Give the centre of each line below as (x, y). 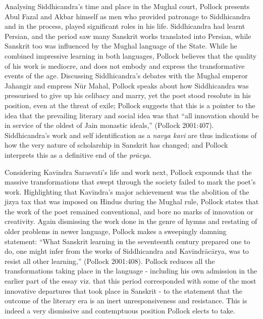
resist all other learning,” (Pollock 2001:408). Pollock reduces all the (110, 261)
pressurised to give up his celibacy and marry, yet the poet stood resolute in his (128, 95)
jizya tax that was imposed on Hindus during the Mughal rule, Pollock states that (132, 201)
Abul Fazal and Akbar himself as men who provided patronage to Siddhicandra (127, 16)
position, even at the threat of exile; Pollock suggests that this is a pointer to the (130, 105)
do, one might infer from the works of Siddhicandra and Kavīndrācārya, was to (127, 251)
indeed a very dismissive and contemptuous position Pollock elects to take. (120, 310)
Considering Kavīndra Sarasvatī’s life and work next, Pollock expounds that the (128, 172)
